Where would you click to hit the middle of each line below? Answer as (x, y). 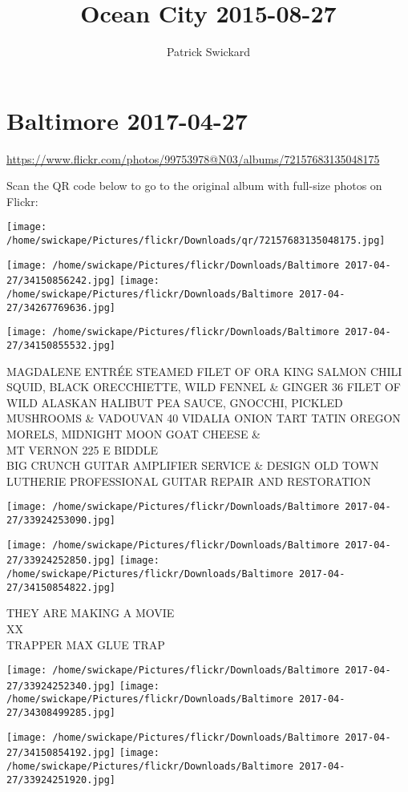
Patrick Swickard (208, 52)
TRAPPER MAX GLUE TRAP (86, 644)
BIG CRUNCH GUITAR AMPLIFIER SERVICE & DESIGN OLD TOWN (193, 465)
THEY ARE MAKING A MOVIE (91, 613)
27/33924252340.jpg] (61, 686)
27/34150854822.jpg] (61, 587)
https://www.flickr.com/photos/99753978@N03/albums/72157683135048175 (193, 158)
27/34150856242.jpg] (61, 281)
